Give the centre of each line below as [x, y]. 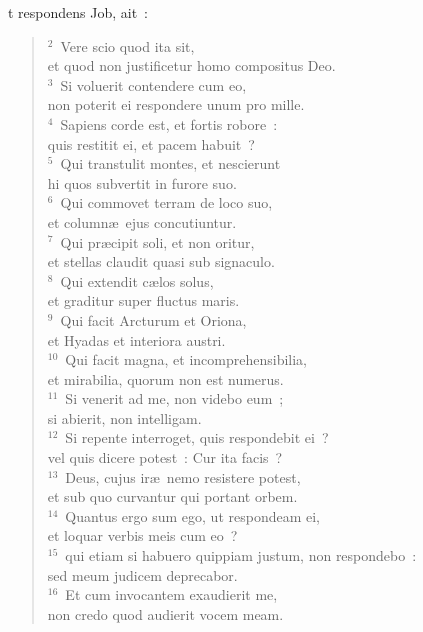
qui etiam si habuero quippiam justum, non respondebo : [241, 555]
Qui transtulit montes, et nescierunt [170, 163]
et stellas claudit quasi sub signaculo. [161, 261]
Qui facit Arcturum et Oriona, [153, 319]
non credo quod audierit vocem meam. [165, 613]
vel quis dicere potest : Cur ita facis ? [165, 457]
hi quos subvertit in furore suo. [142, 182]
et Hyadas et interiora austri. [136, 339]
